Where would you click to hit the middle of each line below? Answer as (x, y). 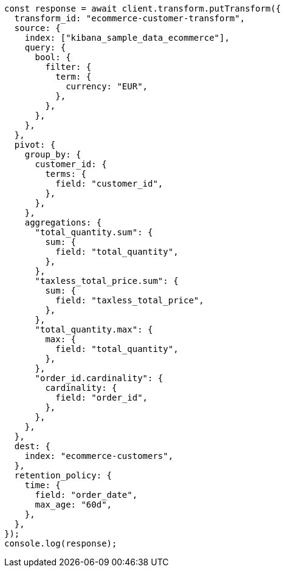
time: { (43, 485)
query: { (45, 47)
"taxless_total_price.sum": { (107, 281)
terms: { (66, 174)
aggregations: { (63, 222)
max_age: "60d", (74, 505)
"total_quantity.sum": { (94, 232)
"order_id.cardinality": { (99, 378)
